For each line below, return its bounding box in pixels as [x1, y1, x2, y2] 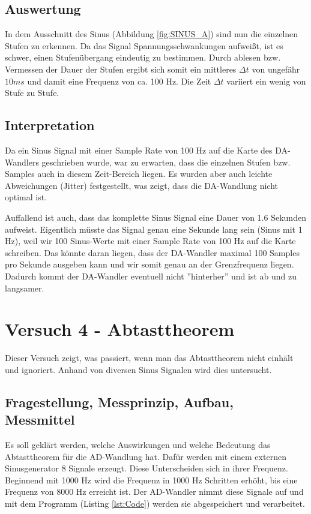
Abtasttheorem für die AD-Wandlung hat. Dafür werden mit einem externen [5, 450, 286, 462]
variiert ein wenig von [226, 74, 306, 87]
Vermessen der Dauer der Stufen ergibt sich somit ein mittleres [5, 62, 237, 75]
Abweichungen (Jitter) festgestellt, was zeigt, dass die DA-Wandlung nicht [5, 179, 279, 191]
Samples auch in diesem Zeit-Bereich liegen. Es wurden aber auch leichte [5, 167, 273, 180]
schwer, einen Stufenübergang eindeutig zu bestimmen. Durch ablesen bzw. [5, 51, 281, 64]
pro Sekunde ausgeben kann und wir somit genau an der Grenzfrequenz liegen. [5, 258, 294, 270]
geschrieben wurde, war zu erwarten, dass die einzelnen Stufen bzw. [41, 155, 291, 168]
